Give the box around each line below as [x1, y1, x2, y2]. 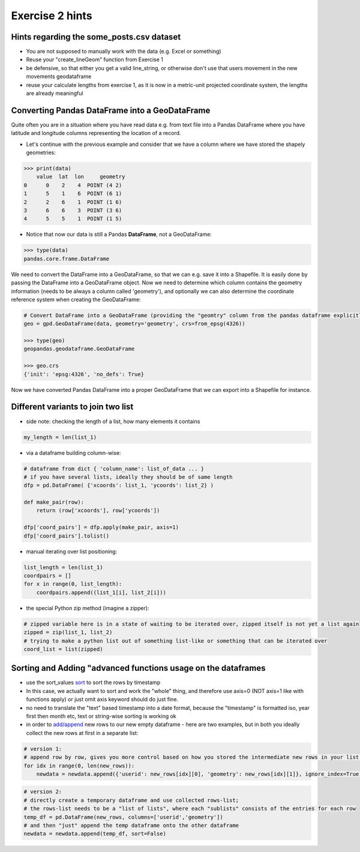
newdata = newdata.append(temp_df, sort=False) [23, 830, 166, 837]
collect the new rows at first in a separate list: [26, 729, 139, 736]
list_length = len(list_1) [23, 564, 103, 571]
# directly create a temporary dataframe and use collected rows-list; [23, 797, 239, 803]
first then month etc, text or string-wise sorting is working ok [26, 712, 176, 719]
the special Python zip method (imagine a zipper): [26, 604, 149, 611]
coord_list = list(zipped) [23, 646, 103, 652]
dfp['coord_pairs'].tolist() [23, 532, 110, 539]
